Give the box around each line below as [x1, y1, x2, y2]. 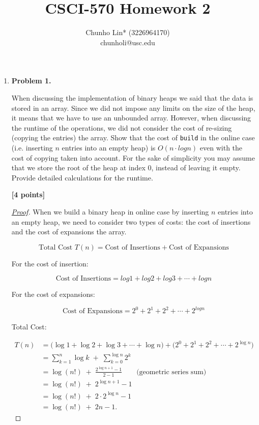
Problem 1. [11, 75, 51, 86]
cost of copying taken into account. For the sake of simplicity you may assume [11, 152, 255, 163]
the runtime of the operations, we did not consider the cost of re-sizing [11, 122, 232, 133]
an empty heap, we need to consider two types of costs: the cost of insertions [11, 216, 251, 227]
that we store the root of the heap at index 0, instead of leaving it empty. [11, 162, 241, 173]
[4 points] [11, 189, 45, 200]
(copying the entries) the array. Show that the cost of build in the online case [11, 132, 255, 143]
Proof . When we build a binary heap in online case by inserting [11, 206, 209, 217]
